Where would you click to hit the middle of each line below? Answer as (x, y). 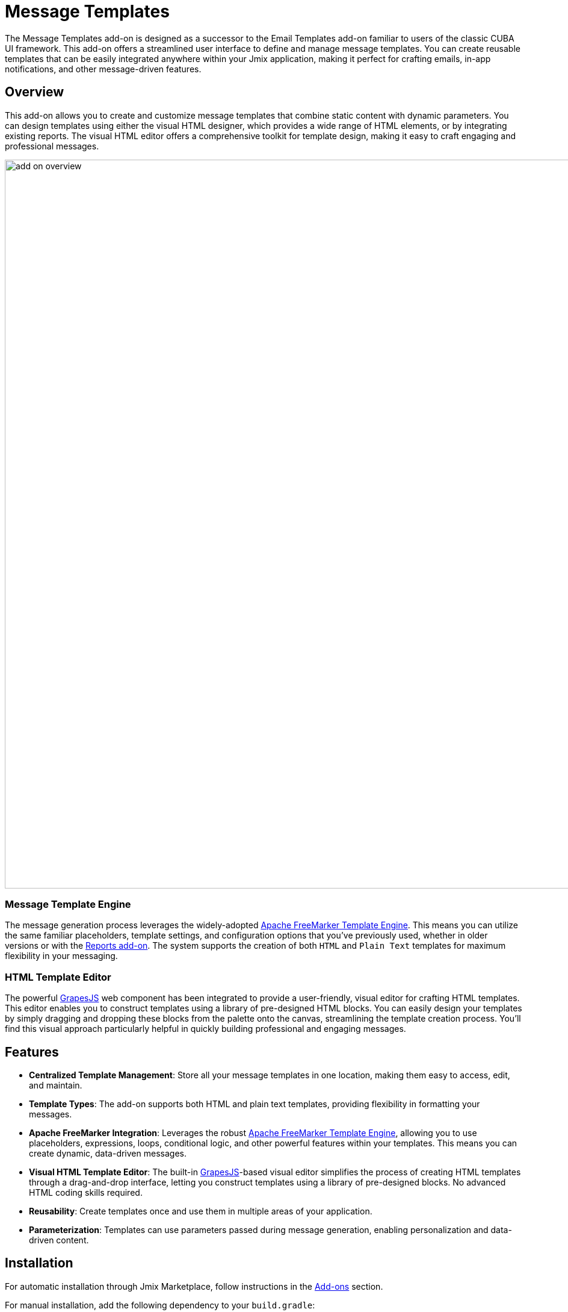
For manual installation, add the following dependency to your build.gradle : (160, 1305)
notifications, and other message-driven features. (103, 69)
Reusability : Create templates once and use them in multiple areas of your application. (201, 1211)
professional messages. (52, 146)
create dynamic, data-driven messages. (108, 1153)
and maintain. (56, 1085)
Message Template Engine (68, 904)
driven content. (59, 1240)
